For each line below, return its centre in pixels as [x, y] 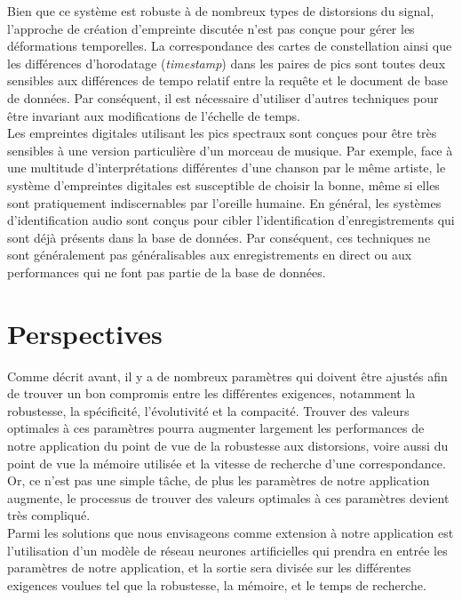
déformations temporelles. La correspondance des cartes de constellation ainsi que [230, 46]
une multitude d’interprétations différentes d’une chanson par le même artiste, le [227, 168]
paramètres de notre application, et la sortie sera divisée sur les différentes [209, 568]
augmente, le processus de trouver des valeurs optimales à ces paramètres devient [228, 497]
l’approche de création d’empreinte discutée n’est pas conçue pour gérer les [211, 28]
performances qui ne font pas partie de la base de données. [167, 272]
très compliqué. [49, 515]
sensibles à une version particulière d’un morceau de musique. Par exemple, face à [230, 150]
